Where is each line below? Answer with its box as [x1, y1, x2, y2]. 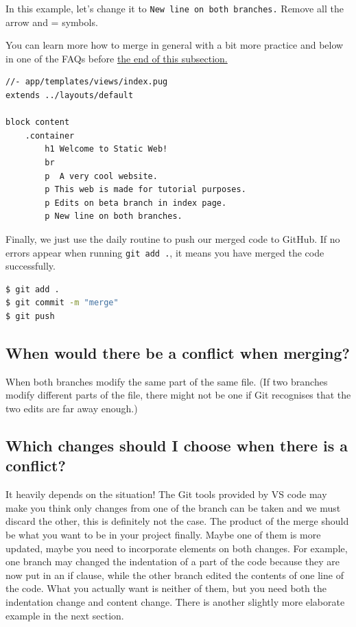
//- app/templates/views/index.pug [5, 77, 168, 87]
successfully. [5, 259, 56, 273]
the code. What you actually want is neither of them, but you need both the [5, 581, 327, 595]
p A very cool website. [45, 171, 158, 181]
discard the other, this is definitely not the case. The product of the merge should [5, 514, 349, 528]
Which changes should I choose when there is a [5, 434, 348, 456]
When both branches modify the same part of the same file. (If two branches [5, 374, 328, 388]
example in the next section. [5, 608, 124, 622]
